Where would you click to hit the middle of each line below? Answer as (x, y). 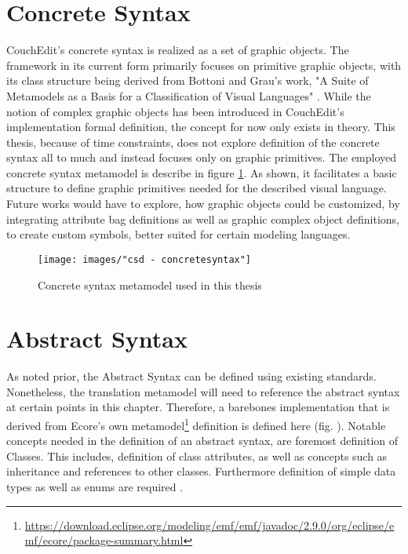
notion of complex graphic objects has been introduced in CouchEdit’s (175, 111)
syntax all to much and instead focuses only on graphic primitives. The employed (202, 157)
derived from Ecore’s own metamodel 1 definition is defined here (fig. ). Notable (196, 424)
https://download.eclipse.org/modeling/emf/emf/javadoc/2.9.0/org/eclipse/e (209, 525)
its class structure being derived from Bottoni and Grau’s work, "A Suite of (188, 80)
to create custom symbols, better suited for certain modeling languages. (178, 234)
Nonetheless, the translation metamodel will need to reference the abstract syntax (203, 391)
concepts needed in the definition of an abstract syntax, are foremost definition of (202, 441)
